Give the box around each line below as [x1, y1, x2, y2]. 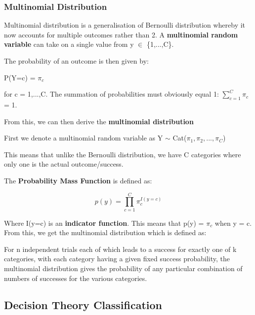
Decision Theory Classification [4, 297, 163, 312]
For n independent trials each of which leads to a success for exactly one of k [4, 244, 237, 254]
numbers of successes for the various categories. [4, 273, 147, 283]
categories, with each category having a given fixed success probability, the [4, 253, 230, 264]
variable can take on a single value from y [4, 39, 134, 49]
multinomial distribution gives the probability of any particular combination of [4, 263, 243, 274]
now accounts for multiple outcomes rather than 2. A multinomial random [4, 29, 238, 39]
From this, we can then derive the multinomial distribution [4, 116, 194, 126]
